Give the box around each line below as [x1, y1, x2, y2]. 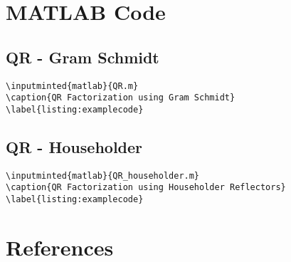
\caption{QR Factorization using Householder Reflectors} [6, 182, 286, 193]
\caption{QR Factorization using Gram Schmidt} [6, 93, 236, 103]
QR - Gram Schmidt [6, 46, 159, 68]
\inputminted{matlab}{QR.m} [6, 80, 139, 91]
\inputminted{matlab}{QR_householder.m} [6, 170, 200, 181]
